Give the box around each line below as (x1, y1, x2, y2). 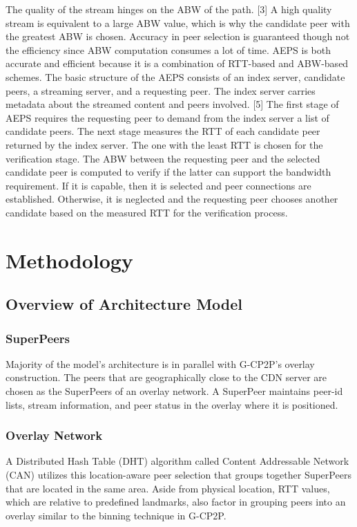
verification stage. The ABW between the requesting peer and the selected (6, 151, 320, 165)
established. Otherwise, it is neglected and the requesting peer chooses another (6, 192, 338, 206)
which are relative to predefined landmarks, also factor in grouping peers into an (6, 494, 346, 509)
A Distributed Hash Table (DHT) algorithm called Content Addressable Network (6, 454, 349, 468)
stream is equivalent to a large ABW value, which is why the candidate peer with (6, 15, 350, 30)
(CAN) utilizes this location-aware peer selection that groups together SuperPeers (6, 468, 351, 482)
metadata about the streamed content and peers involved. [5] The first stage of (6, 97, 339, 111)
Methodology (6, 246, 133, 274)
